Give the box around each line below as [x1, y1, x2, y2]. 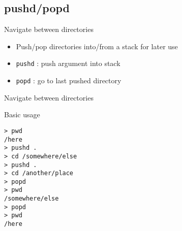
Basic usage [4, 109, 40, 120]
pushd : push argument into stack [16, 58, 120, 69]
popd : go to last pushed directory [16, 75, 122, 86]
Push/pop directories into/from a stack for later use [16, 41, 178, 51]
